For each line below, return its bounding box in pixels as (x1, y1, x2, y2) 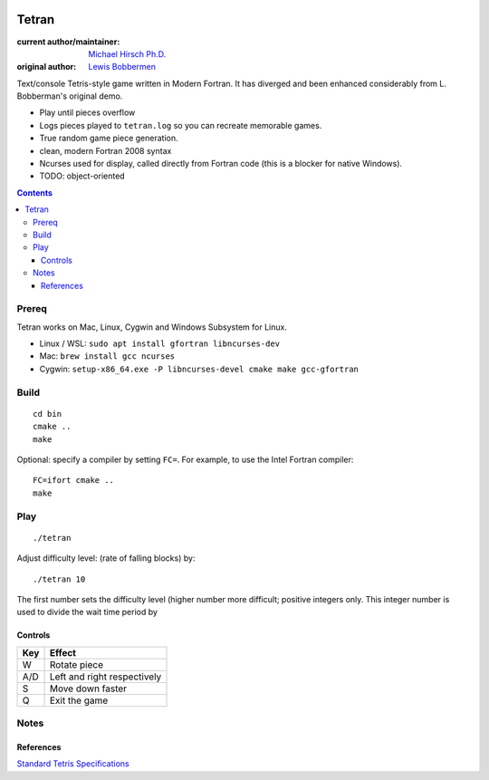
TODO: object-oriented (39, 170, 126, 181)
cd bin (33, 409, 62, 419)
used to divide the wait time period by (16, 607, 158, 618)
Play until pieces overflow (39, 107, 136, 118)
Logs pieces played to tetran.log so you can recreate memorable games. (39, 120, 322, 130)
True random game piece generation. (39, 132, 178, 144)
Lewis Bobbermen (88, 62, 157, 72)
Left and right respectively (49, 670, 162, 683)
